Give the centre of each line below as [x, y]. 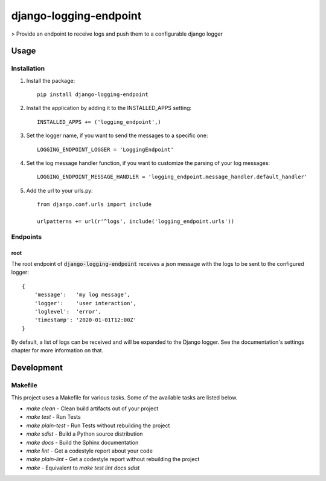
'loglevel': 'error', [68, 312]
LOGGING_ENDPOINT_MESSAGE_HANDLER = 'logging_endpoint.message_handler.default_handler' [172, 177]
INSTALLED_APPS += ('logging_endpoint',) [99, 122]
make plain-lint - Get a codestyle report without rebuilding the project [113, 459]
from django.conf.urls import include [94, 205]
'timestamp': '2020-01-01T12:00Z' [85, 320]
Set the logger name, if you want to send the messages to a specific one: [117, 135]
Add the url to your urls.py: [59, 190]
